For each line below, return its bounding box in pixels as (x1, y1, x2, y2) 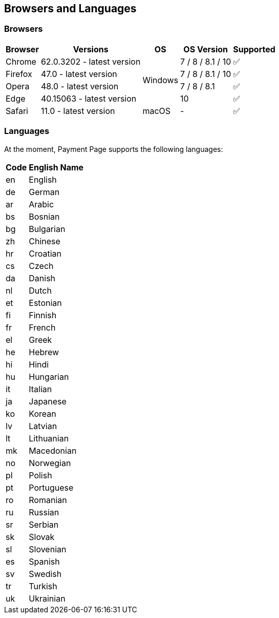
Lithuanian (29, 433, 69, 443)
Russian (29, 507, 59, 517)
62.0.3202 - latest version (40, 56, 141, 67)
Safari (6, 105, 28, 116)
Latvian (29, 420, 57, 431)
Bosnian (29, 211, 60, 222)
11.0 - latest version (40, 105, 115, 116)
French (29, 322, 56, 333)
